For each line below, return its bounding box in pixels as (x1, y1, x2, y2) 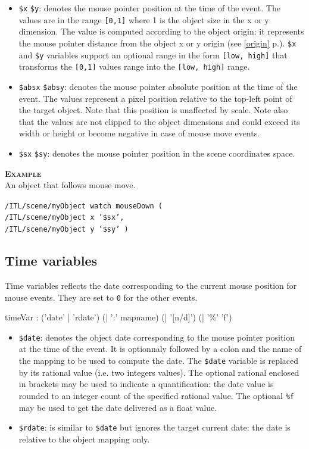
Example (5, 167, 42, 179)
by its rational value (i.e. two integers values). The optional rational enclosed (18, 366, 299, 378)
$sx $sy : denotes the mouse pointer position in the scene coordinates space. (18, 146, 295, 159)
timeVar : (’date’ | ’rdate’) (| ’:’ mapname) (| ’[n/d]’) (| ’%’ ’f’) (5, 311, 232, 323)
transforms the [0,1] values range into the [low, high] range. (18, 60, 250, 73)
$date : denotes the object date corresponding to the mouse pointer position (18, 330, 295, 343)
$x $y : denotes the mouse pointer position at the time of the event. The (18, 2, 280, 14)
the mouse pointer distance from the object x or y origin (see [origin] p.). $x (18, 36, 296, 49)
